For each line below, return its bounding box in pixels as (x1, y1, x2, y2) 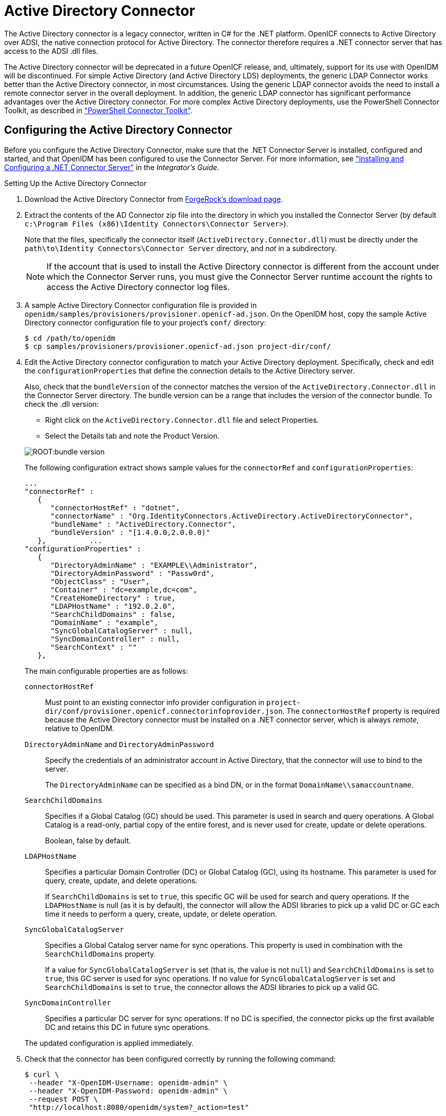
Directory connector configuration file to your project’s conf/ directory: (25, 318, 266, 327)
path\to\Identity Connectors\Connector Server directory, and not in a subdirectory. (25, 243, 337, 253)
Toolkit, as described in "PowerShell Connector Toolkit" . (4, 106, 193, 115)
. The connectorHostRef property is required (282, 706, 440, 715)
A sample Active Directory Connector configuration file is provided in (25, 300, 257, 309)
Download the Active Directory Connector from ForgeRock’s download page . (25, 194, 283, 203)
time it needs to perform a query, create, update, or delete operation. (45, 909, 278, 918)
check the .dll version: (25, 399, 99, 408)
